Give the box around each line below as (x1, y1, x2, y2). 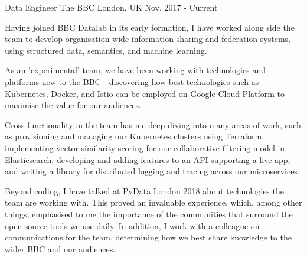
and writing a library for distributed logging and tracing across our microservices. (5, 165, 300, 177)
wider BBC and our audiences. (5, 242, 116, 255)
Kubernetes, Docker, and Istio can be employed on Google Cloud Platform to (5, 87, 285, 99)
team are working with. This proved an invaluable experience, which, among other (5, 196, 302, 209)
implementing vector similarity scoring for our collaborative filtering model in (5, 141, 285, 154)
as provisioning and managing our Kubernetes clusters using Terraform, (5, 130, 264, 142)
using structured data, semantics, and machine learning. (5, 44, 207, 56)
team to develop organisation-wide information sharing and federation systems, (5, 32, 290, 45)
